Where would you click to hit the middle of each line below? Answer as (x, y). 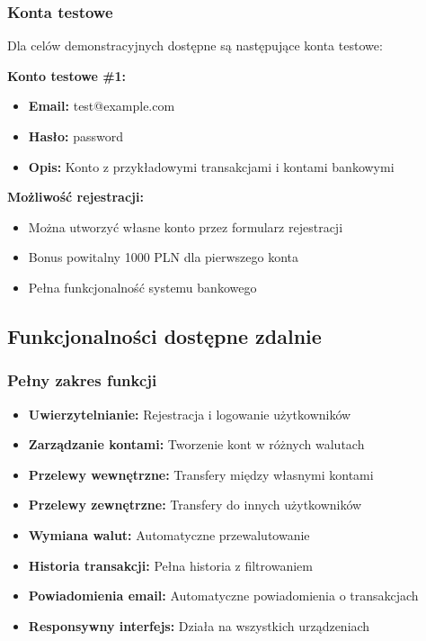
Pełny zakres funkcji (82, 380)
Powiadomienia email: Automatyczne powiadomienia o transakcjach (223, 596)
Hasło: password (75, 136)
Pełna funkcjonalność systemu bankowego (142, 287)
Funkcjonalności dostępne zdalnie (164, 335)
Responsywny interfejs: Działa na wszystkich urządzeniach (199, 625)
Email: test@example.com (102, 106)
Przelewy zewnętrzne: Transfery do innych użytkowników (195, 505)
